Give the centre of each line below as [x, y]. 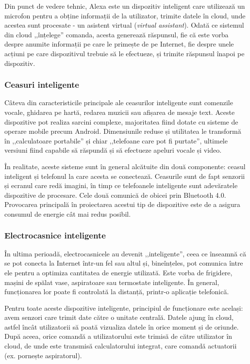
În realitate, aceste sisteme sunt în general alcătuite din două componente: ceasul [125, 166]
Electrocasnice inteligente [55, 235]
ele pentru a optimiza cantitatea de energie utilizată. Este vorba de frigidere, [118, 272]
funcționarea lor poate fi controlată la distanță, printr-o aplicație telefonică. [117, 292]
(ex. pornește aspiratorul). [43, 355]
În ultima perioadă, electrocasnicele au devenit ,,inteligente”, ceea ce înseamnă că [125, 253]
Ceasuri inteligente [42, 85]
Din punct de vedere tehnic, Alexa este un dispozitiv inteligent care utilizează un [125, 6]
